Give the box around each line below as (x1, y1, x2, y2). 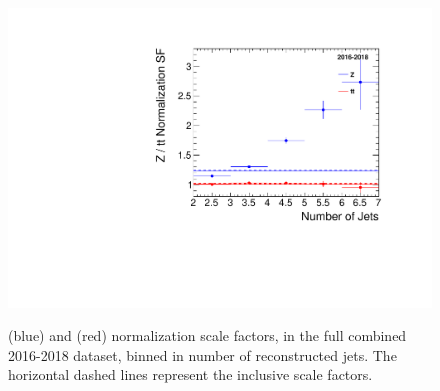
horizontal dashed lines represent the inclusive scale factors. (8, 364, 373, 385)
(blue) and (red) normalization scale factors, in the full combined (8, 325, 407, 346)
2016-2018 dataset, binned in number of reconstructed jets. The (8, 344, 397, 365)
